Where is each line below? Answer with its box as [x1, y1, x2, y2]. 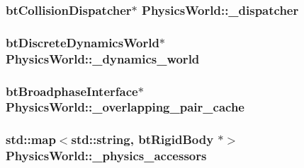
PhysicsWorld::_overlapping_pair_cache [6, 98, 244, 116]
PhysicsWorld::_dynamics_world [6, 49, 200, 67]
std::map [6, 131, 56, 148]
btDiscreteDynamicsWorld [6, 33, 159, 51]
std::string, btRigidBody [71, 131, 214, 148]
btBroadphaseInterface [6, 82, 138, 100]
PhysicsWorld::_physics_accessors [6, 147, 207, 164]
